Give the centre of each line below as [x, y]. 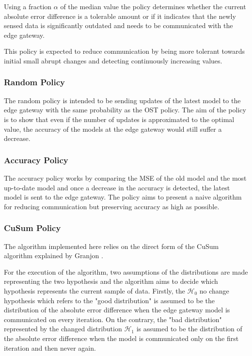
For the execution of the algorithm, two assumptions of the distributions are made [126, 271]
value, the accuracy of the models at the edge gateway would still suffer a [113, 129]
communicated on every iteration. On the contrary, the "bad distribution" [113, 319]
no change [214, 290]
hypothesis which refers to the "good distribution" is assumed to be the [110, 300]
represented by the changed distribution [63, 329]
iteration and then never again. [50, 348]
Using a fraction [28, 6]
